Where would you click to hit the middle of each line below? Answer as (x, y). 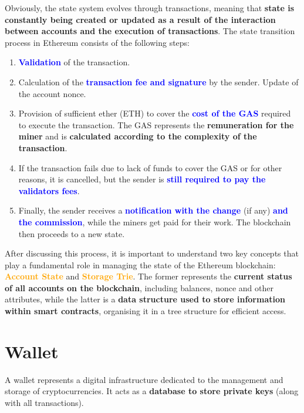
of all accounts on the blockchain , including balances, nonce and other (139, 287)
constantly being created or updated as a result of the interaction (140, 19)
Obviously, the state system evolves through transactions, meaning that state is (150, 8)
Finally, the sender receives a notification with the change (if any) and (153, 210)
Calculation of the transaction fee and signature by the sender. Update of (158, 81)
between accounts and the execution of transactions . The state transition (150, 31)
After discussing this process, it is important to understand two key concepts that (152, 253)
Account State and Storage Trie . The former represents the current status (148, 276)
